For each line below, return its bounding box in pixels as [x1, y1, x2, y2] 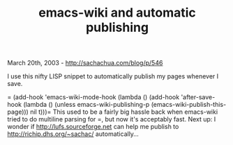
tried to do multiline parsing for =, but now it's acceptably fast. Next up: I [7, 115, 216, 123]
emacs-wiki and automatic [38, 5, 197, 21]
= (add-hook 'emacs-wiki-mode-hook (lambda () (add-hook [7, 93, 180, 101]
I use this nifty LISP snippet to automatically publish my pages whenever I [7, 72, 219, 80]
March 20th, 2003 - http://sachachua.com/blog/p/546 [7, 59, 163, 67]
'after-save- [181, 93, 216, 101]
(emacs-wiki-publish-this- [151, 101, 227, 109]
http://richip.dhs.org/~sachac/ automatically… [7, 130, 140, 138]
